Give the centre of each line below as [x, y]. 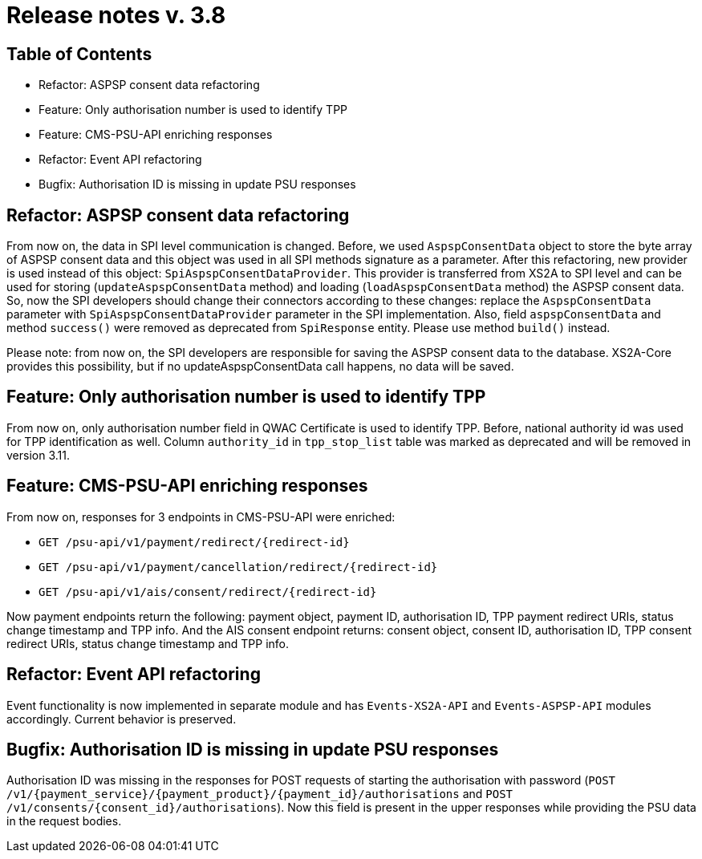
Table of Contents [79, 54]
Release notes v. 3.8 [116, 15]
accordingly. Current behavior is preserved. [122, 719]
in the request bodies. [64, 821]
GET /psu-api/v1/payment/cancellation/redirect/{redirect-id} [238, 567]
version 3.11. [38, 455]
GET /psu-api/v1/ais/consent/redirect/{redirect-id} [208, 592]
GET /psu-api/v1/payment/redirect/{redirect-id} [194, 542]
